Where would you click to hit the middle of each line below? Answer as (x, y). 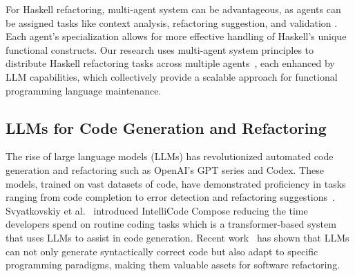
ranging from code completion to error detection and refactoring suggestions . (170, 197)
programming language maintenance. (84, 90)
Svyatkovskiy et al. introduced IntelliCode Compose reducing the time (157, 210)
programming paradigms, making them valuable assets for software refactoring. (173, 265)
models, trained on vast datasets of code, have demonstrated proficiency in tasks (176, 183)
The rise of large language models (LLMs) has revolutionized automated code (170, 156)
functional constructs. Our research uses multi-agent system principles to (160, 49)
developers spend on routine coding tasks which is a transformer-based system (171, 224)
